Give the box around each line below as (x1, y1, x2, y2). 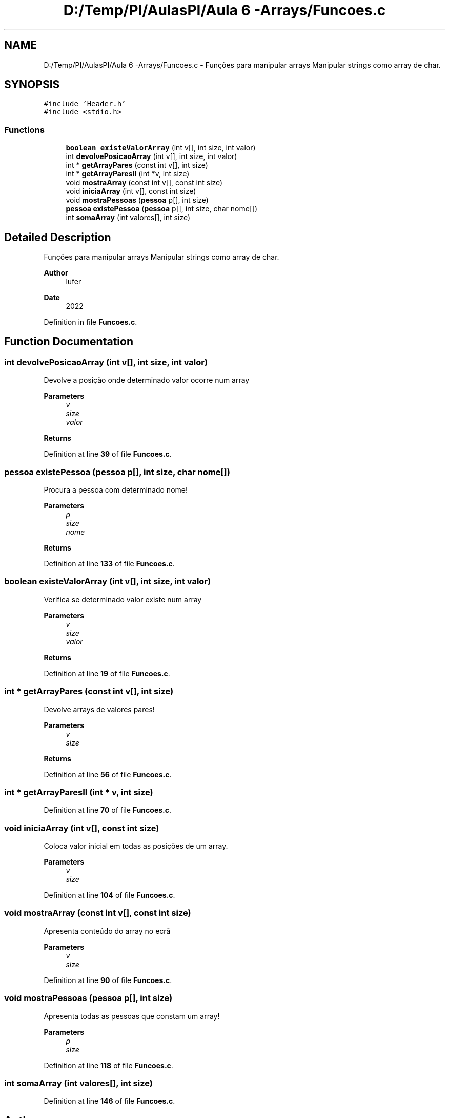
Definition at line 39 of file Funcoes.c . (44, 449, 172, 459)
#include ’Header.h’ (44, 100, 126, 108)
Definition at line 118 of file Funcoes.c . (44, 1061, 173, 1070)
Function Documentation (4, 335, 133, 348)
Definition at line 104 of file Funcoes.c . (44, 891, 175, 899)
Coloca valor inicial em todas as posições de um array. (44, 841, 228, 850)
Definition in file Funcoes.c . (44, 318, 137, 327)
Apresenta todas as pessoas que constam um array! (44, 1011, 220, 1021)
